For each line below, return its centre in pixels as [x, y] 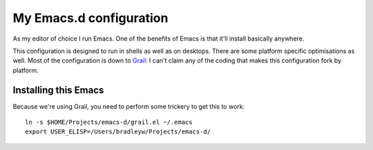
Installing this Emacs [58, 90]
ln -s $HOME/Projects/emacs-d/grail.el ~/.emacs [109, 122]
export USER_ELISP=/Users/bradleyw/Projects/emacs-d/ [118, 132]
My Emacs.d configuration [90, 18]
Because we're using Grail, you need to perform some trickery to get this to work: [129, 106]
